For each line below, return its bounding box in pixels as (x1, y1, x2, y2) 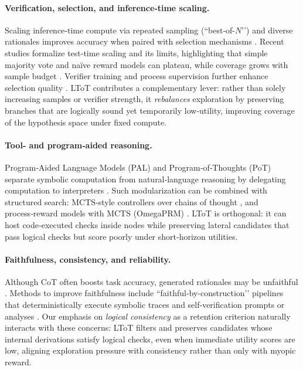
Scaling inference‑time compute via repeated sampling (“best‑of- (5, 23, 235, 36)
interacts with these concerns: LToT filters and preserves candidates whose (5, 321, 273, 334)
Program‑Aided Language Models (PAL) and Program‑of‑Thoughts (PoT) (5, 161, 271, 173)
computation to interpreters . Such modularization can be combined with (5, 184, 267, 196)
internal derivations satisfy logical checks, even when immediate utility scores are (5, 332, 295, 345)
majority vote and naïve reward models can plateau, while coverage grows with (5, 58, 288, 70)
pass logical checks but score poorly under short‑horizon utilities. (5, 230, 238, 242)
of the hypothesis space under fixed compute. (5, 116, 166, 128)
